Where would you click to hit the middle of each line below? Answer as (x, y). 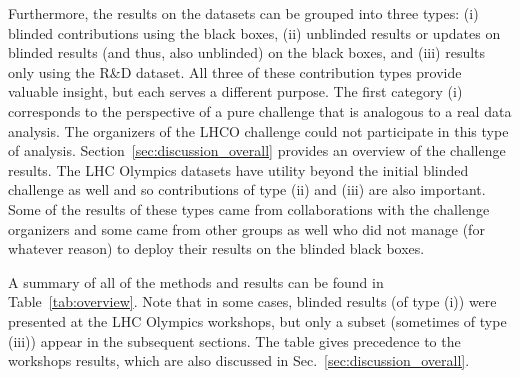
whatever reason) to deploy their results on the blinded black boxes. (216, 248)
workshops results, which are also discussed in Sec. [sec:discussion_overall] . (239, 360)
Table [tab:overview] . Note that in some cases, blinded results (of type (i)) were (252, 301)
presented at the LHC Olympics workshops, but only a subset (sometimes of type (257, 320)
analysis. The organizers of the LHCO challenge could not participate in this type (258, 130)
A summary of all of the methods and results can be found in (196, 281)
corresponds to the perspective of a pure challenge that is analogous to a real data (260, 110)
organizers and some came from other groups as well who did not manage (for (246, 228)
